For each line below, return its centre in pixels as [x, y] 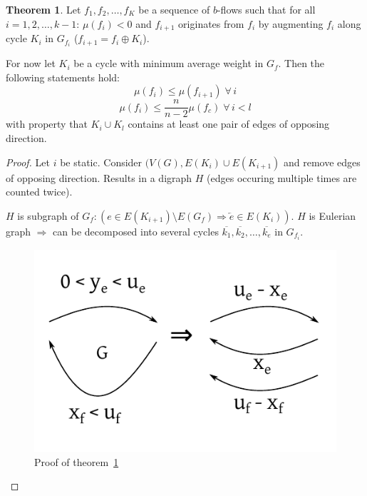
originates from [211, 23]
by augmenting [291, 23]
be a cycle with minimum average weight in [169, 63]
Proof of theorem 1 [77, 461]
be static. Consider [101, 162]
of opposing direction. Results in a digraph [99, 177]
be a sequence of [174, 9]
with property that [47, 124]
